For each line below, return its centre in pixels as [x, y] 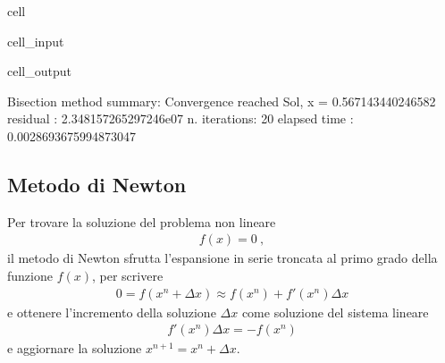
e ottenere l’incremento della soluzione [112, 312]
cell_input [36, 41]
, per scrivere [127, 275]
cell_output [39, 71]
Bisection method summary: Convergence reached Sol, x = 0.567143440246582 [222, 101]
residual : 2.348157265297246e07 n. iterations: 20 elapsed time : [181, 118]
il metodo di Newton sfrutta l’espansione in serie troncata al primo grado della [222, 258]
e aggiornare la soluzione [75, 348]
